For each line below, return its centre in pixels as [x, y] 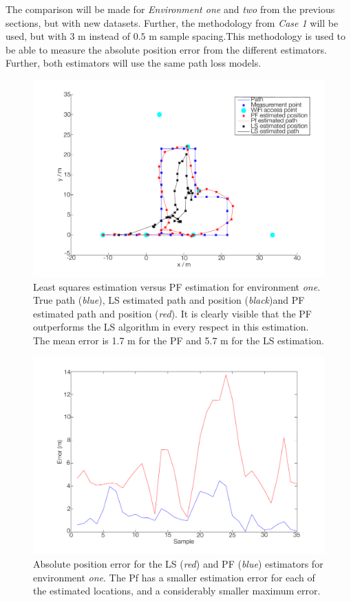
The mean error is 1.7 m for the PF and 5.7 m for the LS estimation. [179, 340]
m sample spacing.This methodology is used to [247, 36]
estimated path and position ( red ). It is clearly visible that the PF [172, 313]
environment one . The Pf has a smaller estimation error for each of [174, 577]
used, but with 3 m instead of [68, 36]
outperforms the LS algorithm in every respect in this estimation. [171, 327]
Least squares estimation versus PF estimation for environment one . [177, 286]
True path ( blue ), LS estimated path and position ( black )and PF [169, 300]
